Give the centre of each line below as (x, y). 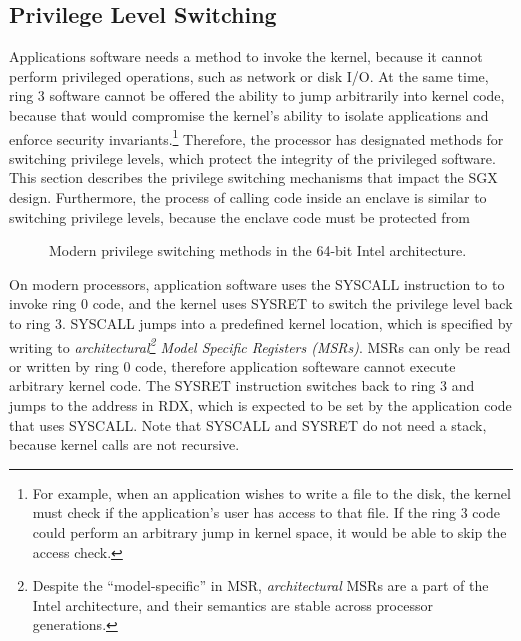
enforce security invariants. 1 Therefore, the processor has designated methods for (256, 137)
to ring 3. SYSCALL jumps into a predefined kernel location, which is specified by (261, 322)
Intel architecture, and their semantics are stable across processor (232, 604)
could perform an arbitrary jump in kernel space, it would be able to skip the (269, 531)
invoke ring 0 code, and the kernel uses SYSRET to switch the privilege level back (261, 303)
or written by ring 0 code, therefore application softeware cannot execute (232, 365)
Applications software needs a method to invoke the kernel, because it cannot (246, 56)
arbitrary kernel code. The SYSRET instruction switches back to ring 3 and (242, 385)
